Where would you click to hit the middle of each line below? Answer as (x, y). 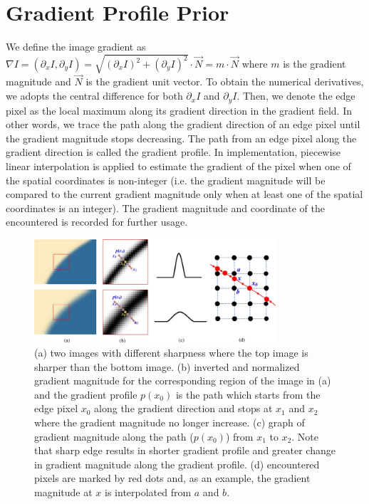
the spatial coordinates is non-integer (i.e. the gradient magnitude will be (166, 180)
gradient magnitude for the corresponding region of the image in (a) (183, 380)
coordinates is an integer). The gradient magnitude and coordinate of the (165, 208)
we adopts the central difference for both (94, 96)
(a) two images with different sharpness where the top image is (171, 353)
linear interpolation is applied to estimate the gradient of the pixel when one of (178, 166)
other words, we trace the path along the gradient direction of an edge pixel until (183, 124)
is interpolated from (148, 492)
